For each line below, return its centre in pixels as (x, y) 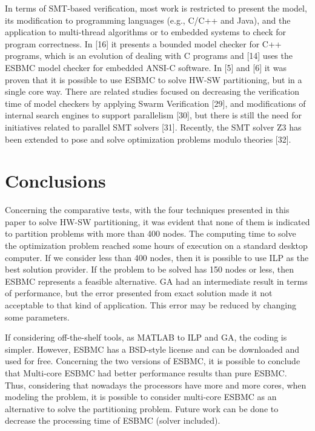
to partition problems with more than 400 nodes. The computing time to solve (151, 233)
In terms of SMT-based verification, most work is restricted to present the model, (156, 8)
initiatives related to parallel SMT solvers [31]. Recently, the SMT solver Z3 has (153, 127)
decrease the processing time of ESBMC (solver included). (113, 420)
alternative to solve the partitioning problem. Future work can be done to (142, 408)
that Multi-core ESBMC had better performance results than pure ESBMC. (146, 372)
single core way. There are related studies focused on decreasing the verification (152, 91)
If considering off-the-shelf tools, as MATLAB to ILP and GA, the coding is (146, 337)
